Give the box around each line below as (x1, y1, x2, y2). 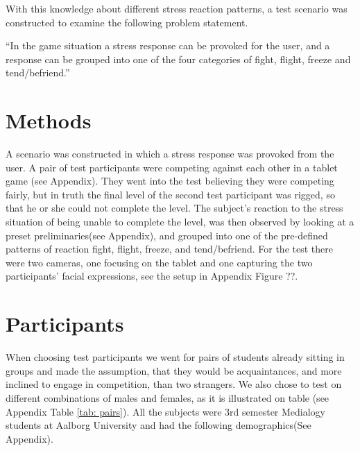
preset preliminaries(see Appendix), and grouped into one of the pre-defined (6, 228, 328, 242)
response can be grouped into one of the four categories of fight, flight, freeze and (6, 51, 351, 66)
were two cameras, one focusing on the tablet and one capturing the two (6, 255, 313, 269)
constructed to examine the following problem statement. (6, 15, 248, 29)
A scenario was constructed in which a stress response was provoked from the (6, 146, 334, 161)
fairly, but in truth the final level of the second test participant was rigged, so (6, 187, 335, 201)
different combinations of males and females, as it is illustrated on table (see (6, 390, 329, 405)
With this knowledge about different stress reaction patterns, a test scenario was (6, 1, 348, 15)
